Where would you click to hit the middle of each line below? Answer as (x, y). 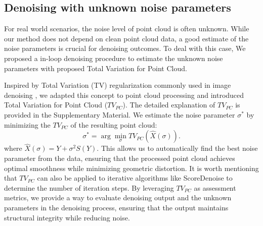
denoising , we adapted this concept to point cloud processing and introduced (124, 95)
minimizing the (27, 124)
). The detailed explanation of (169, 105)
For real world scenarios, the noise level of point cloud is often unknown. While (127, 29)
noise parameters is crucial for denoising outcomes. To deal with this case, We (125, 48)
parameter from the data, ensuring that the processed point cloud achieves (120, 158)
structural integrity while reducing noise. (67, 217)
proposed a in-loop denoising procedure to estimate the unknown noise (114, 58)
